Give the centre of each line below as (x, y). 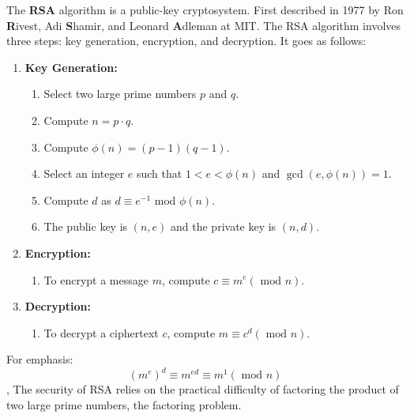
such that (159, 173)
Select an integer (84, 173)
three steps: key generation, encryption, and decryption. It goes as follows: (186, 41)
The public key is (86, 226)
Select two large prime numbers (120, 94)
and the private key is (224, 226)
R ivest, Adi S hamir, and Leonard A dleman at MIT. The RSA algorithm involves (204, 25)
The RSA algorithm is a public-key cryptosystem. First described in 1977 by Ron (205, 9)
